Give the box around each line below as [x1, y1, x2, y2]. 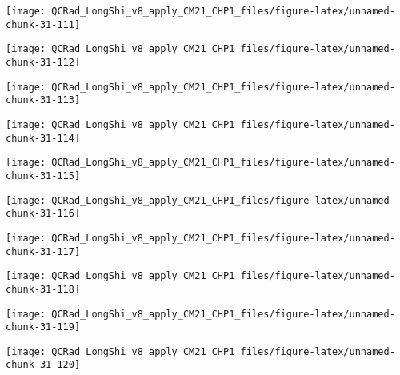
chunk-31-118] [6, 283, 81, 295]
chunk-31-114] [6, 132, 81, 144]
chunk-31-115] [6, 170, 81, 182]
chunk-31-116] [6, 208, 81, 220]
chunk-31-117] [6, 245, 81, 257]
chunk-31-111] [6, 18, 81, 30]
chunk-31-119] [6, 321, 81, 333]
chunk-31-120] [6, 359, 81, 371]
